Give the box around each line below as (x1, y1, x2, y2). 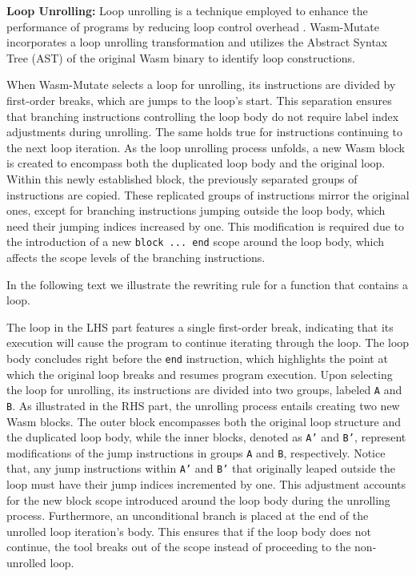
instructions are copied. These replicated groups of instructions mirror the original (6, 186, 410, 203)
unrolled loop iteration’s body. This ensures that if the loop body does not (6, 522, 371, 539)
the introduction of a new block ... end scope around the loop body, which (6, 233, 385, 250)
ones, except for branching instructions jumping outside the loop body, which (6, 202, 386, 219)
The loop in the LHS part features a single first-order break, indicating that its (6, 318, 394, 335)
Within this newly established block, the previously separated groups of (6, 170, 358, 187)
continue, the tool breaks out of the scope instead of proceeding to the (6, 538, 351, 555)
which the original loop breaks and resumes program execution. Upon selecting (6, 365, 393, 382)
